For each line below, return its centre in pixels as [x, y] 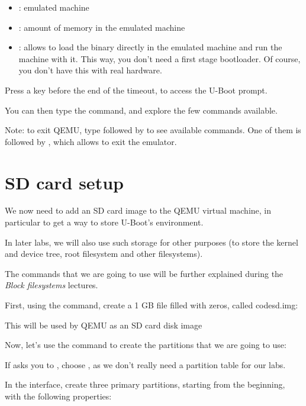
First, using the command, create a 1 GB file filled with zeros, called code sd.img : [152, 305]
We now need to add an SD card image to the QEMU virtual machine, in [138, 210]
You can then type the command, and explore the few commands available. [141, 110]
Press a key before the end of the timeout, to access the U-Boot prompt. [136, 90]
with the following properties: [58, 396]
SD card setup [64, 182]
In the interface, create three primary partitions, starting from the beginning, [145, 384]
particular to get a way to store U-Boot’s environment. [104, 222]
